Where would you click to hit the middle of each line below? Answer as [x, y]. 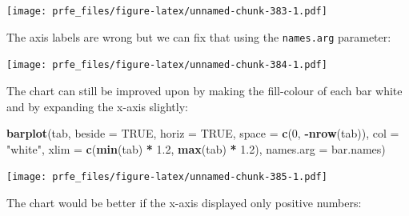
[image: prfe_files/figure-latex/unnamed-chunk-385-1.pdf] [167, 177]
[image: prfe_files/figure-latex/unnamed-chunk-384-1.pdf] [167, 65]
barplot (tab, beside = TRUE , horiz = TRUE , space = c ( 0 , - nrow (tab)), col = [203, 133]
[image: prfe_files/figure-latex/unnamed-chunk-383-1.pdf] [167, 11]
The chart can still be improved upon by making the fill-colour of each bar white [204, 90]
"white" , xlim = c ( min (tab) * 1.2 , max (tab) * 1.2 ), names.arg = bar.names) [196, 148]
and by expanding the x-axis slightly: [97, 106]
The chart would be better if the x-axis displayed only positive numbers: [184, 202]
